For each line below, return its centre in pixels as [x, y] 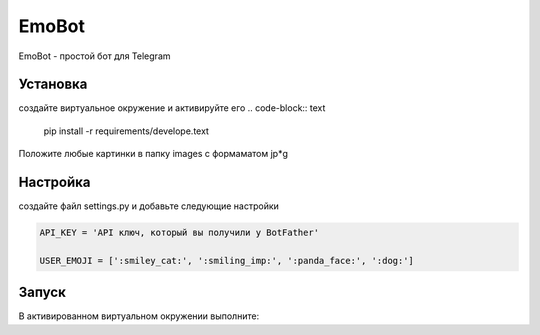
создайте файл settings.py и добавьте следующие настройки [149, 206]
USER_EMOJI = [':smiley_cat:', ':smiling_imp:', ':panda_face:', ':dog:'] [227, 260]
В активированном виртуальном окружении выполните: [139, 316]
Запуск [42, 292]
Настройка [54, 182]
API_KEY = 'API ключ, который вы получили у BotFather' [179, 233]
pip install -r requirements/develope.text [126, 131]
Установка [53, 84]
